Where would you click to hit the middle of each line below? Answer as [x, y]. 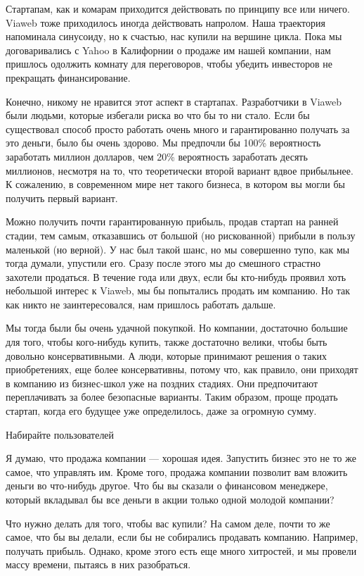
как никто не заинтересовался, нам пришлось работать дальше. [141, 304]
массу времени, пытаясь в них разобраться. [98, 564]
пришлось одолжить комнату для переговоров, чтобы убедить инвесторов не [169, 64]
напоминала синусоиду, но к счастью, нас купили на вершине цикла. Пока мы [174, 36]
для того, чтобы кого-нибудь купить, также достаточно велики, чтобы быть [167, 342]
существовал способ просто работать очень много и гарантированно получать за [178, 129]
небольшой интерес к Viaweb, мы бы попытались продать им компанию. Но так [178, 290]
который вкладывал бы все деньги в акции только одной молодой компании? [170, 499]
